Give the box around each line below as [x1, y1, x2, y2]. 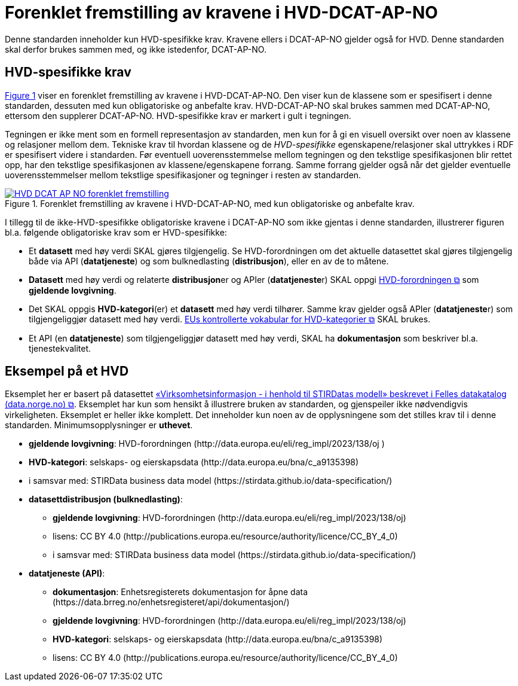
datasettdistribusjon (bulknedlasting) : [29, 494, 183, 505]
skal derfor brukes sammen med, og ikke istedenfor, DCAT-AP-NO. [5, 44, 266, 54]
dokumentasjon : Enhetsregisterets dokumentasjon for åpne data [53, 587, 308, 597]
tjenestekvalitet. [29, 343, 91, 353]
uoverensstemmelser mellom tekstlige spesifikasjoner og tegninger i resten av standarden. [5, 169, 361, 180]
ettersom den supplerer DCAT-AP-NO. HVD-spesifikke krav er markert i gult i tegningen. [5, 110, 351, 121]
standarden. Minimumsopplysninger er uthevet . [5, 420, 193, 431]
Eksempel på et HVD [5, 364, 129, 379]
